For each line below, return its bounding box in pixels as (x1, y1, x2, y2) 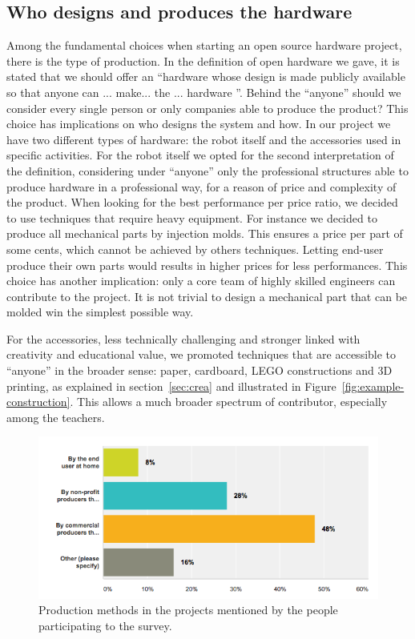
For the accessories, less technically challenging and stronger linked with (6, 330, 361, 347)
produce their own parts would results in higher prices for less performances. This (6, 256, 408, 273)
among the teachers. (6, 408, 105, 425)
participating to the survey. (38, 617, 172, 633)
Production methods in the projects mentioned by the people (38, 601, 338, 618)
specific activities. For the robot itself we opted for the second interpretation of (6, 147, 394, 163)
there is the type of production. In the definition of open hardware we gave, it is (6, 52, 400, 69)
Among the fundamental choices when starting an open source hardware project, (6, 37, 402, 54)
